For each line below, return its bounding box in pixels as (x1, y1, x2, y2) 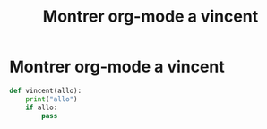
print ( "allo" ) (25, 94, 78, 104)
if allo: (25, 103, 58, 112)
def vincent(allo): (9, 86, 82, 95)
